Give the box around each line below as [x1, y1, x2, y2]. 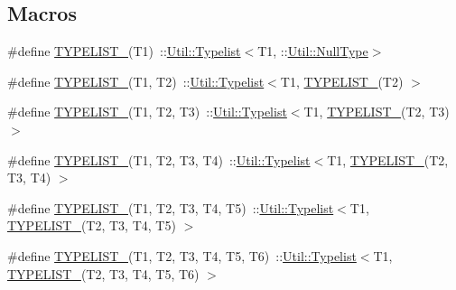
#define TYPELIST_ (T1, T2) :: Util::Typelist [7, 71, 265, 90]
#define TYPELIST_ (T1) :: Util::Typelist [7, 42, 241, 61]
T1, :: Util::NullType [257, 42, 368, 61]
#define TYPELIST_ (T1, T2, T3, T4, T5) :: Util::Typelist [7, 198, 334, 217]
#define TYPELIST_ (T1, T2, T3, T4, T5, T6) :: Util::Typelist [7, 246, 357, 265]
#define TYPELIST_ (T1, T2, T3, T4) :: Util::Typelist [7, 150, 311, 169]
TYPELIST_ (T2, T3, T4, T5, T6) [7, 264, 200, 283]
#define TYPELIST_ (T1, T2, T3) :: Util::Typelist [7, 102, 287, 121]
